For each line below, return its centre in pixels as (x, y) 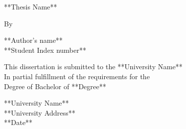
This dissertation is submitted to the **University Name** (93, 66)
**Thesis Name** (31, 6)
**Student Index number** (45, 50)
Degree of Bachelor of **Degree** (55, 86)
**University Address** (40, 112)
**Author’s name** (33, 40)
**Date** (18, 122)
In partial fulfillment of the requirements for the (77, 76)
